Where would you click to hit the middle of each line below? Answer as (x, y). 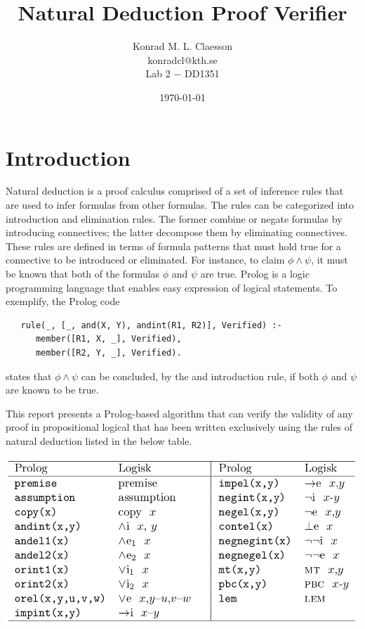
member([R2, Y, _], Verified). (108, 352)
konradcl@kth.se (182, 59)
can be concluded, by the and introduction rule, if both (200, 376)
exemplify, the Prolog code (63, 301)
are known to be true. (52, 390)
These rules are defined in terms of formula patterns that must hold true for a (173, 246)
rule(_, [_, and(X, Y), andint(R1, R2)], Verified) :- (151, 325)
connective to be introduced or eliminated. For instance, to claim (145, 260)
